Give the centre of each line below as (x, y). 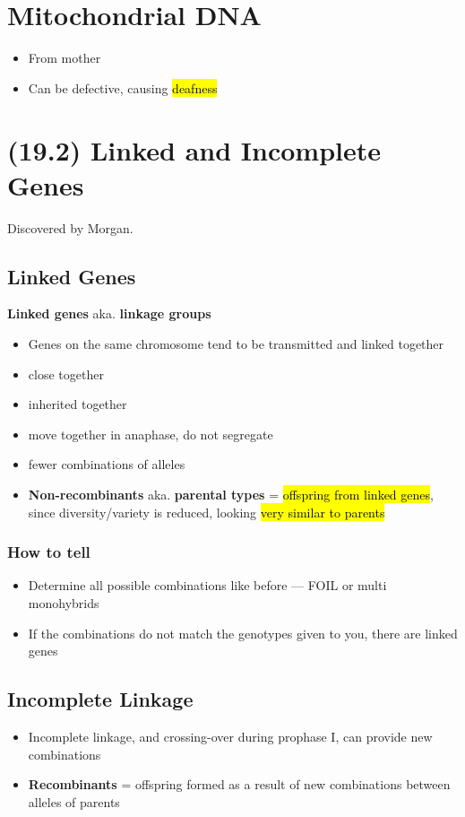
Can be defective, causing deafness (123, 87)
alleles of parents (74, 801)
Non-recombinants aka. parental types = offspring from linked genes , (231, 494)
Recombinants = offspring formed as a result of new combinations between (239, 784)
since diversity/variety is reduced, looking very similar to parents (207, 512)
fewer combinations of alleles (107, 464)
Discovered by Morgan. (70, 227)
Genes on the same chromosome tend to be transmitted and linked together (236, 344)
